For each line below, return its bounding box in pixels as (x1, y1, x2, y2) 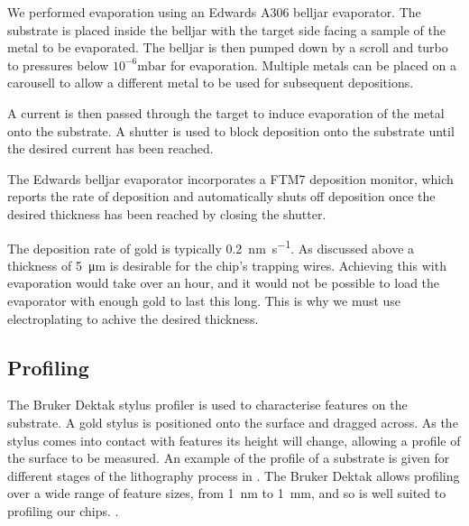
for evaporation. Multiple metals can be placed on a (170, 55, 457, 74)
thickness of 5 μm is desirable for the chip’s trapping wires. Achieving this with (7, 255, 446, 274)
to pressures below (7, 55, 109, 74)
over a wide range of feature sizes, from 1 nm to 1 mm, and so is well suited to (7, 484, 446, 503)
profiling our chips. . (7, 501, 119, 520)
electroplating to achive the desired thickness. (7, 309, 259, 328)
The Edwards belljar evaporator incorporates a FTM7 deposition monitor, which (7, 169, 454, 188)
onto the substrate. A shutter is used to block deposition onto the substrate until (7, 121, 455, 140)
